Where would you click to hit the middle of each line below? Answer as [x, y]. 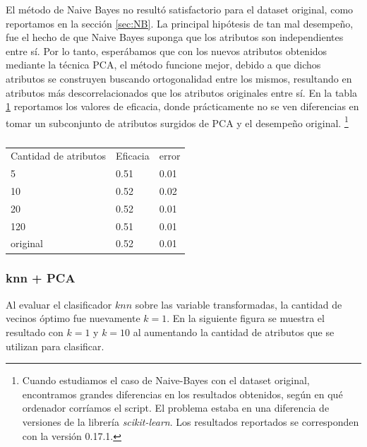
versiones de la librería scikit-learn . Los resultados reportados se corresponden [191, 421]
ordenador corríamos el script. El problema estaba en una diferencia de [176, 408]
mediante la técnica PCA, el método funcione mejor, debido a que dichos [163, 65]
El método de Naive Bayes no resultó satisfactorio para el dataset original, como [180, 9]
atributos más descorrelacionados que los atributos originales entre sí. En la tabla [182, 92]
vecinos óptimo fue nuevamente [73, 318]
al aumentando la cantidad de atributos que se [234, 332]
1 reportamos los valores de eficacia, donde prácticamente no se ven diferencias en [182, 106]
